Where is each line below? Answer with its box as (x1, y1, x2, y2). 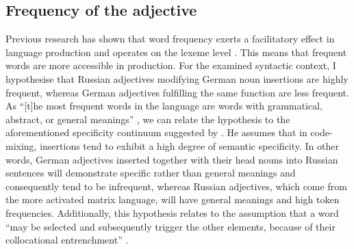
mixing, (5, 138, 37, 153)
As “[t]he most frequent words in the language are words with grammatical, (5, 99, 323, 113)
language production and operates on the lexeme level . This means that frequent (5, 44, 347, 59)
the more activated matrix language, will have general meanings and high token (5, 192, 340, 207)
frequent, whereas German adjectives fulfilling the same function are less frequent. (5, 85, 349, 99)
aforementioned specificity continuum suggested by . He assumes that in (5, 125, 307, 140)
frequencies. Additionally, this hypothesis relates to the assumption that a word (5, 205, 339, 220)
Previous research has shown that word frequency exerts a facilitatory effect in (5, 31, 335, 46)
